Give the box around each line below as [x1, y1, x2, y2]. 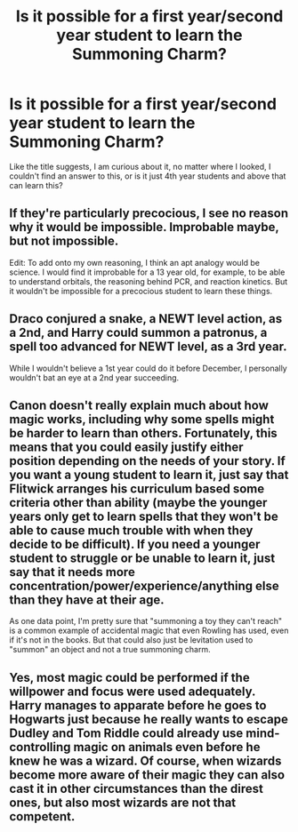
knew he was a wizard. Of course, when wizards [9, 753, 282, 768]
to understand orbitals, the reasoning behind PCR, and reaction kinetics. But [9, 276, 288, 286]
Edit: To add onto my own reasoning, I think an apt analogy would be [9, 257, 261, 268]
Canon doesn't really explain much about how [9, 397, 270, 412]
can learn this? [9, 180, 64, 190]
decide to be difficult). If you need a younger [9, 536, 261, 552]
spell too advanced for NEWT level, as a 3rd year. [9, 340, 287, 355]
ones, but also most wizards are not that [9, 795, 237, 810]
